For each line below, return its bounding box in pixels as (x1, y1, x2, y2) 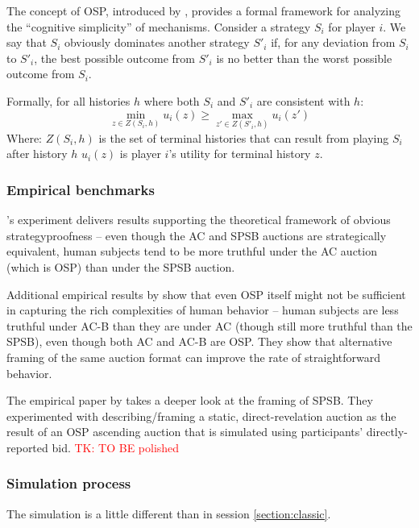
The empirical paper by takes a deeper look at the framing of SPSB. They (6, 392, 373, 409)
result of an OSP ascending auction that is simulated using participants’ (6, 423, 363, 440)
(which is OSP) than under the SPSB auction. (6, 258, 235, 275)
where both (143, 92, 200, 109)
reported (6, 439, 48, 455)
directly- (366, 423, 408, 440)
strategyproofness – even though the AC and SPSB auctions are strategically (6, 227, 387, 243)
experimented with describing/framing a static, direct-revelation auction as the (6, 407, 396, 424)
